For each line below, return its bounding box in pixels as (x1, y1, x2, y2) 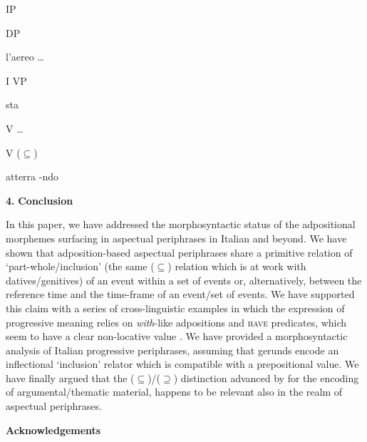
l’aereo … (6, 49, 44, 64)
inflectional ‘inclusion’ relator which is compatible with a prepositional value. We (6, 356, 359, 371)
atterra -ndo (6, 169, 58, 184)
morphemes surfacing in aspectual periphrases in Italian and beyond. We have (6, 230, 347, 245)
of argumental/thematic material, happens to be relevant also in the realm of (6, 384, 343, 399)
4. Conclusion (6, 192, 73, 207)
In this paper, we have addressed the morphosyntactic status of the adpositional (6, 217, 356, 232)
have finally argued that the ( (6, 370, 135, 385)
